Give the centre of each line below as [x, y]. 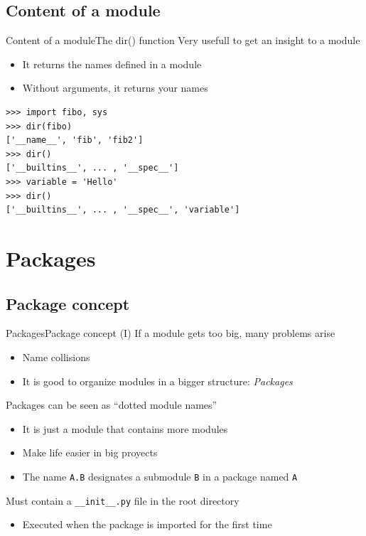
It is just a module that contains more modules [125, 428]
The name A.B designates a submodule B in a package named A [160, 476]
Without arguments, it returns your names [115, 88]
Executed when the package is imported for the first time [147, 524]
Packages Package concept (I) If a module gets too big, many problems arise [171, 333]
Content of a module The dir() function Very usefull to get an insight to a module [183, 40]
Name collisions [56, 357]
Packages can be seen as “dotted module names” [112, 405]
